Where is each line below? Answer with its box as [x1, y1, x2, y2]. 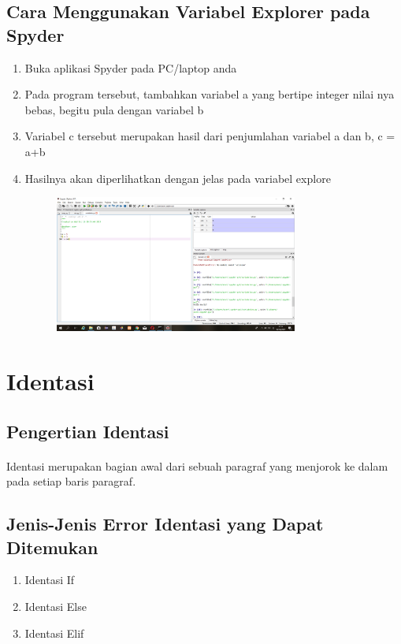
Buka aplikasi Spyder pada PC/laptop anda [24, 59, 237, 76]
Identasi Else [24, 597, 87, 614]
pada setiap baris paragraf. [6, 473, 136, 490]
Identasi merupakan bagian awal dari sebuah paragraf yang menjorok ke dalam [6, 457, 388, 474]
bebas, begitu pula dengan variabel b [24, 101, 204, 117]
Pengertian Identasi [6, 419, 169, 443]
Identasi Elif [24, 624, 84, 641]
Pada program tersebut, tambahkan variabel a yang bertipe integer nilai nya [24, 86, 395, 102]
